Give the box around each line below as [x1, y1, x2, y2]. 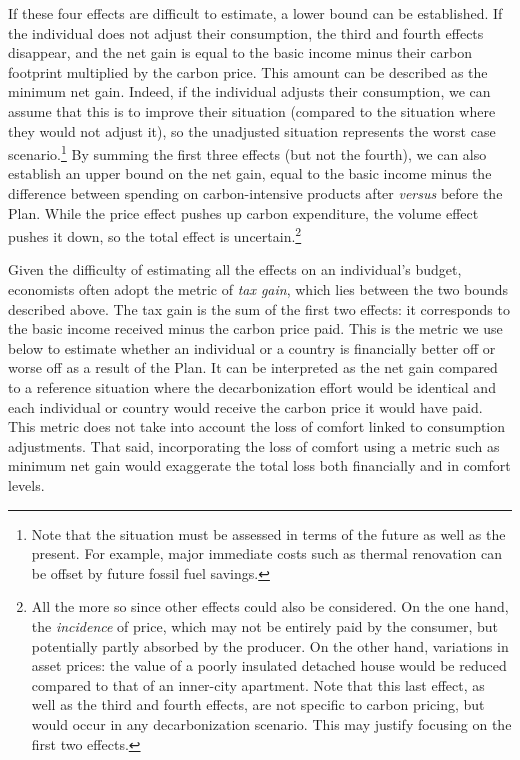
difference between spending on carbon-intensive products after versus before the [8, 183, 503, 203]
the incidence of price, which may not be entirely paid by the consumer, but [31, 615, 499, 636]
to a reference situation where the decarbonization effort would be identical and [8, 377, 496, 397]
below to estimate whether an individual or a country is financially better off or [8, 337, 496, 358]
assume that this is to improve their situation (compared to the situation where [8, 100, 496, 121]
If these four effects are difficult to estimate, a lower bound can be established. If [8, 3, 503, 23]
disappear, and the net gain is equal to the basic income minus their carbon [8, 42, 472, 63]
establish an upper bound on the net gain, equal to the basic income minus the [8, 163, 492, 184]
